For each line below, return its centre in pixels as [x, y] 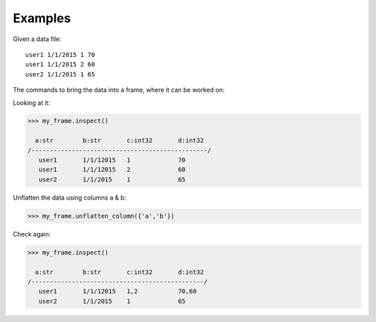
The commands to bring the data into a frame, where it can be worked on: [119, 90]
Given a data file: [37, 39]
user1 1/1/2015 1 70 [60, 55]
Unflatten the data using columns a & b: [70, 198]
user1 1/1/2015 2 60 [60, 65]
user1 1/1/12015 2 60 [112, 170]
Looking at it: [31, 103]
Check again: [32, 234]
